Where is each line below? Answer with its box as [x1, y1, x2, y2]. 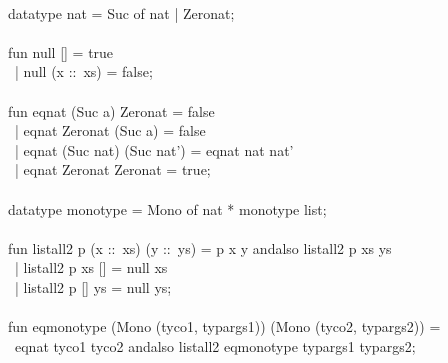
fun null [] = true [8, 41, 114, 62]
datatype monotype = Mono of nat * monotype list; [8, 198, 327, 219]
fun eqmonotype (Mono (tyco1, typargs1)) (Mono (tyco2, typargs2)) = [8, 316, 441, 337]
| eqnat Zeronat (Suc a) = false [14, 120, 206, 141]
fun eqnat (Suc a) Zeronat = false [8, 100, 215, 121]
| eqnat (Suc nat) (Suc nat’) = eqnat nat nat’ [14, 139, 294, 160]
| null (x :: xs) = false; [14, 61, 153, 82]
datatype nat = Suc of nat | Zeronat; [8, 2, 235, 23]
